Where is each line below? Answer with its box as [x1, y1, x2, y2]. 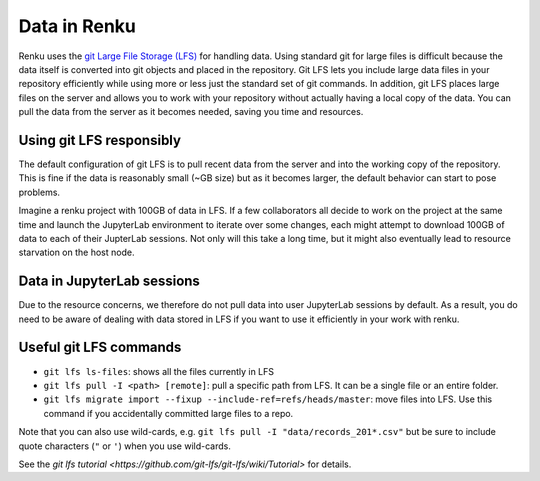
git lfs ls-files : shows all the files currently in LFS [43, 365, 275, 377]
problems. [18, 186, 60, 198]
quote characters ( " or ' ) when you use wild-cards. [18, 440, 232, 452]
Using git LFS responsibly [18, 131, 182, 149]
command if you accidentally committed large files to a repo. [43, 407, 294, 419]
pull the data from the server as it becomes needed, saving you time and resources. [18, 106, 364, 118]
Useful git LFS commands [18, 339, 182, 356]
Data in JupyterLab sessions [18, 273, 200, 290]
